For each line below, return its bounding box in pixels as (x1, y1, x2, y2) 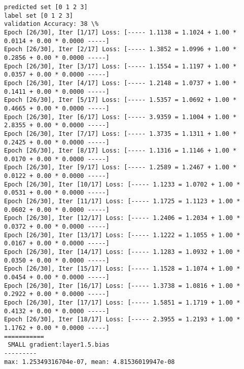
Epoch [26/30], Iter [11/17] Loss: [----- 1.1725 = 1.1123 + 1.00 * (4, 198, 240, 205)
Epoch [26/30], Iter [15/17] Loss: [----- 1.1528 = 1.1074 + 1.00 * (4, 265, 240, 273)
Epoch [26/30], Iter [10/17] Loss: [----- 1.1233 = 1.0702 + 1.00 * (4, 180, 240, 188)
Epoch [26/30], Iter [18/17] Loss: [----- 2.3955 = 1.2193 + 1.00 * (4, 316, 240, 323)
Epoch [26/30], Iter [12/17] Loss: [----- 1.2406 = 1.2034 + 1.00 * (4, 214, 240, 222)
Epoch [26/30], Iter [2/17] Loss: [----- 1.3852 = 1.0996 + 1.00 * (4, 46, 237, 53)
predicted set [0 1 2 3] (4, 4, 88, 11)
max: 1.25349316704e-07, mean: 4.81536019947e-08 (4, 358, 175, 365)
